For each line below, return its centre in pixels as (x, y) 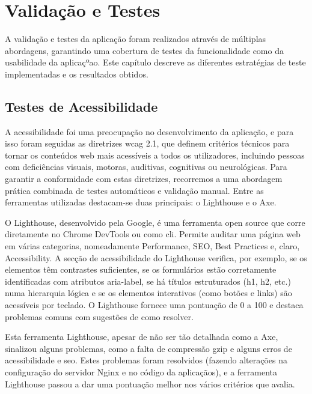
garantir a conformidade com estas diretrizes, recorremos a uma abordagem (144, 179)
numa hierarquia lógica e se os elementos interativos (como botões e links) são (148, 293)
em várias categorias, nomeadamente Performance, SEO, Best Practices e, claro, (152, 246)
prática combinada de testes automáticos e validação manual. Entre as (134, 190)
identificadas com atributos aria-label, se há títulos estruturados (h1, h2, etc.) (148, 281)
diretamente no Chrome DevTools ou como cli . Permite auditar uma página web (153, 234)
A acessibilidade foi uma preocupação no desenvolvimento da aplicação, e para (149, 131)
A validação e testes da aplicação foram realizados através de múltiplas (136, 39)
